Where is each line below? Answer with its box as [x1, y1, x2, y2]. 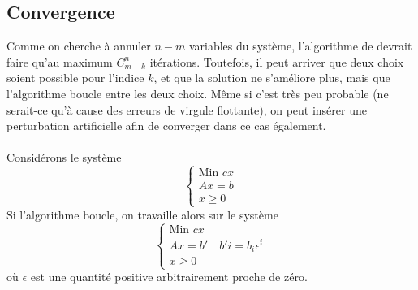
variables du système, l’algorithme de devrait [188, 37, 412, 54]
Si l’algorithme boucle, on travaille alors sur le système [6, 206, 278, 223]
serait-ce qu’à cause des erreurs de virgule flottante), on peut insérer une [6, 101, 367, 118]
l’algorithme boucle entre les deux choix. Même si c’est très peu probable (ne [6, 84, 389, 102]
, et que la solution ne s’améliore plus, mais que [153, 69, 390, 86]
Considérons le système [6, 149, 122, 166]
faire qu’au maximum [6, 53, 113, 70]
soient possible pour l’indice [6, 69, 144, 86]
